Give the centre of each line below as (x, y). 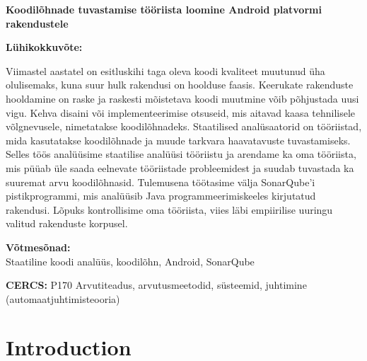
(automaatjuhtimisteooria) (63, 298)
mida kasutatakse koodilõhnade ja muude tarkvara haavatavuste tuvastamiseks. (178, 140)
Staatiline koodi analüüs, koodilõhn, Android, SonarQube (130, 261)
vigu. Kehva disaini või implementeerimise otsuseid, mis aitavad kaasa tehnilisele (181, 112)
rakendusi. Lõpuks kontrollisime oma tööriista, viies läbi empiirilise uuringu (169, 209)
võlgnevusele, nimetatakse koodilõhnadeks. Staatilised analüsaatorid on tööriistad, (184, 126)
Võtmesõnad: (38, 247)
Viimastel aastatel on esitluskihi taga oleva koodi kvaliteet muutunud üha (165, 70)
